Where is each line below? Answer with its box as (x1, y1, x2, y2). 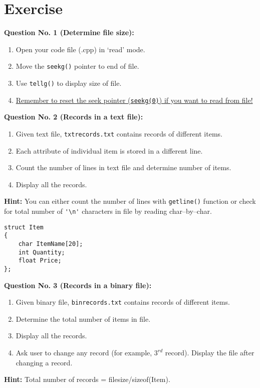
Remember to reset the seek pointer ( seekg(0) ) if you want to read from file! (16, 94, 253, 105)
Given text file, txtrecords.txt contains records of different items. (16, 128, 222, 139)
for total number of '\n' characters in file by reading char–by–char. (4, 205, 212, 216)
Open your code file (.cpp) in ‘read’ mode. (16, 44, 145, 54)
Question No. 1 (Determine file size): (4, 27, 134, 38)
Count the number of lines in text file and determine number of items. (16, 162, 231, 173)
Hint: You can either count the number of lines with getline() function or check (4, 196, 256, 206)
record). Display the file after (165, 347, 254, 357)
